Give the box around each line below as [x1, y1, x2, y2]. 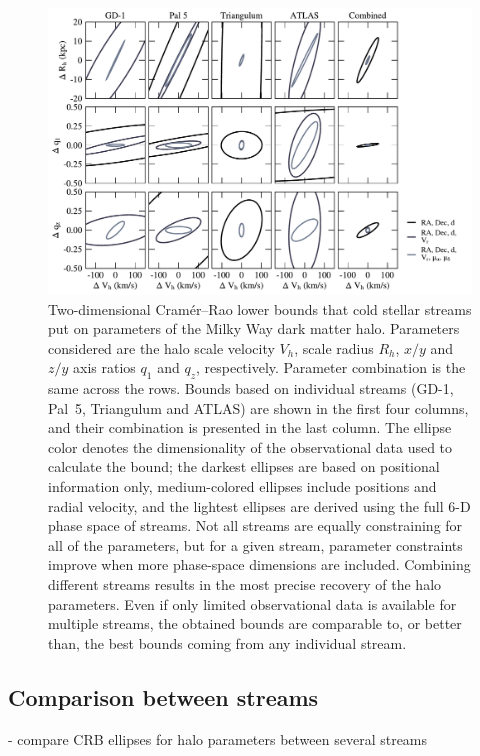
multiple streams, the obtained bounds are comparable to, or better [48, 613, 462, 634]
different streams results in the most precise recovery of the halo [48, 574, 442, 595]
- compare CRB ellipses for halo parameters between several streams [8, 728, 428, 749]
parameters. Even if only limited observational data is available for [48, 593, 457, 614]
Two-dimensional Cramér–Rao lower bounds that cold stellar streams [48, 298, 472, 319]
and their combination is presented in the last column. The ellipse [48, 417, 452, 438]
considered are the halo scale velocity [48, 337, 275, 358]
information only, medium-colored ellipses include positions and [48, 476, 437, 497]
